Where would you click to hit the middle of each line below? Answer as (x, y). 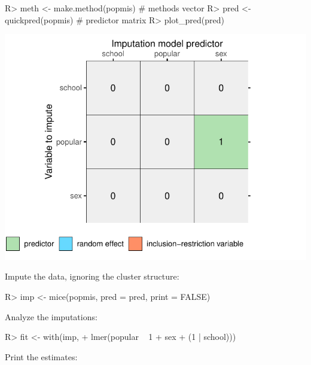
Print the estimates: (41, 356)
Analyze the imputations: (51, 316)
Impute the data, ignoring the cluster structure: (92, 276)
